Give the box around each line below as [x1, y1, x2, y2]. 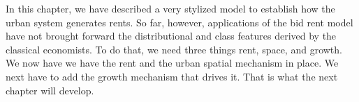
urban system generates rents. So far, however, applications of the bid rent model [6, 15, 353, 29]
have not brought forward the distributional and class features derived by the [6, 28, 337, 43]
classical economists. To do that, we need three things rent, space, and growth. [6, 42, 342, 56]
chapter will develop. [6, 83, 94, 97]
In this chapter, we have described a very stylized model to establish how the [6, 1, 335, 15]
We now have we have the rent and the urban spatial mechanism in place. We [6, 56, 339, 70]
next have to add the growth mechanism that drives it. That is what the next [6, 69, 338, 83]
